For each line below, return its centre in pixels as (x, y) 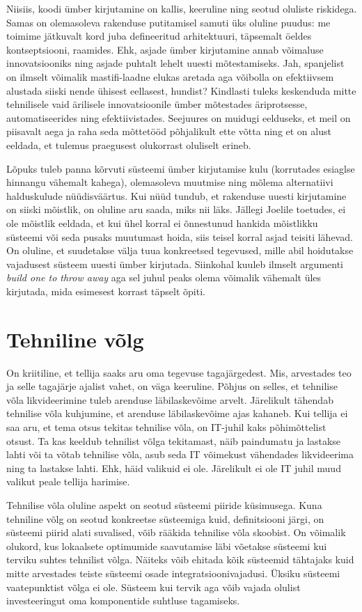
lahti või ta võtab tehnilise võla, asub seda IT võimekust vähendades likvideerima (180, 454)
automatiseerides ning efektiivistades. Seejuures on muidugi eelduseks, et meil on (179, 117)
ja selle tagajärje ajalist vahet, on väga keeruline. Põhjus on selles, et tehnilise (172, 386)
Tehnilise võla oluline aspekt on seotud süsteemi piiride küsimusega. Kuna (164, 504)
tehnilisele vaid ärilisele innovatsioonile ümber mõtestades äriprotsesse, (157, 104)
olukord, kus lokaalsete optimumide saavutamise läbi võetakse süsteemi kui (167, 546)
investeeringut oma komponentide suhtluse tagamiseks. (123, 601)
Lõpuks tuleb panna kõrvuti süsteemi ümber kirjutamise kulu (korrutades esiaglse (181, 168)
